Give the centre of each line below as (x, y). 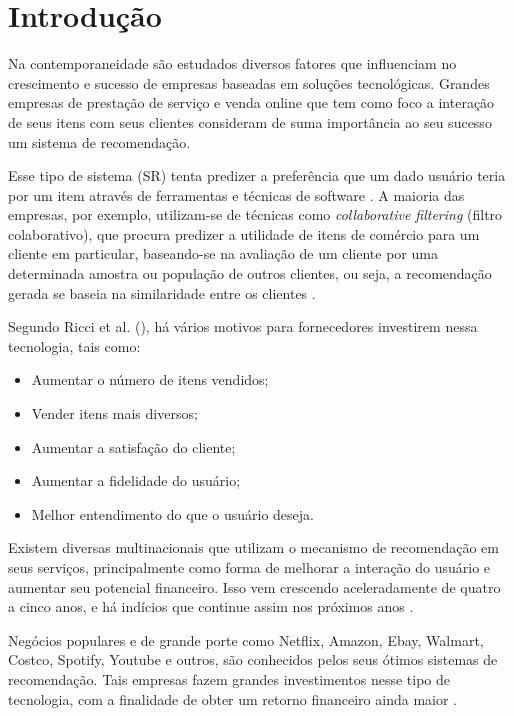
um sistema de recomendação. (99, 141)
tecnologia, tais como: (74, 345)
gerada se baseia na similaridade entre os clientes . (162, 292)
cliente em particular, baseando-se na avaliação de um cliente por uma (223, 253)
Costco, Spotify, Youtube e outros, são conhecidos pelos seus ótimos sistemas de (253, 659)
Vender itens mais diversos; (114, 413)
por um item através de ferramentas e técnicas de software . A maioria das (236, 194)
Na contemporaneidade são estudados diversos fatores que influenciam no (232, 63)
